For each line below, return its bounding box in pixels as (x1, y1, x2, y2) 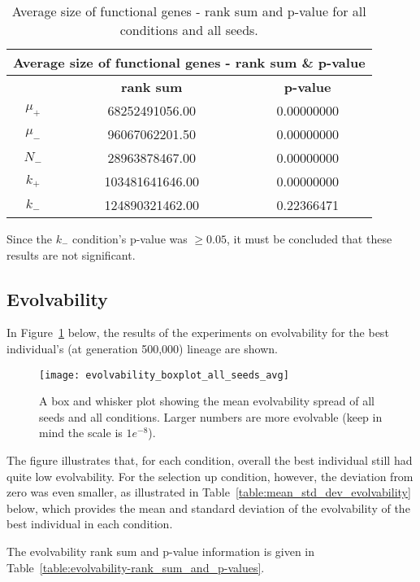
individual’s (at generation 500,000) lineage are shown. (6, 339, 278, 357)
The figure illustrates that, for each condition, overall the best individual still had (6, 452, 413, 469)
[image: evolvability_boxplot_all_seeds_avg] (39, 369, 289, 381)
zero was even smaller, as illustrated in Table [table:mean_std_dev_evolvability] (6, 484, 411, 501)
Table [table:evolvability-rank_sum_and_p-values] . (6, 558, 265, 575)
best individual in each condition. (6, 515, 173, 532)
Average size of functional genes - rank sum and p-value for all (11, 2, 366, 20)
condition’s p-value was (72, 230, 188, 247)
